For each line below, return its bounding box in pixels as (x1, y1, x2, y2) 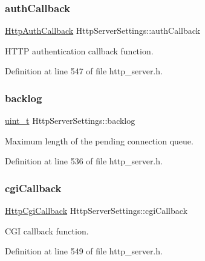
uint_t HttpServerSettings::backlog (5, 114, 135, 127)
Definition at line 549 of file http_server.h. (5, 245, 163, 257)
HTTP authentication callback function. (5, 44, 154, 57)
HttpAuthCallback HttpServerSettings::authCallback (5, 24, 201, 37)
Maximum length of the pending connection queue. (5, 134, 194, 147)
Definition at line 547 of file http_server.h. (5, 65, 163, 77)
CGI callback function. (5, 224, 89, 237)
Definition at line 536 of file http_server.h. (5, 155, 163, 167)
